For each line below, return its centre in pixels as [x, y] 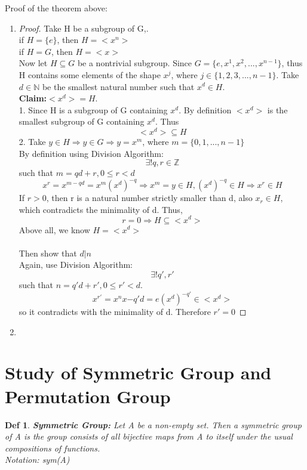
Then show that [48, 253]
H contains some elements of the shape [90, 74]
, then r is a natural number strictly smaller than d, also [149, 198]
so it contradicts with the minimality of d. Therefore [115, 312]
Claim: [33, 98]
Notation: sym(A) [37, 460]
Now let [33, 63]
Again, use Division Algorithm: [76, 265]
